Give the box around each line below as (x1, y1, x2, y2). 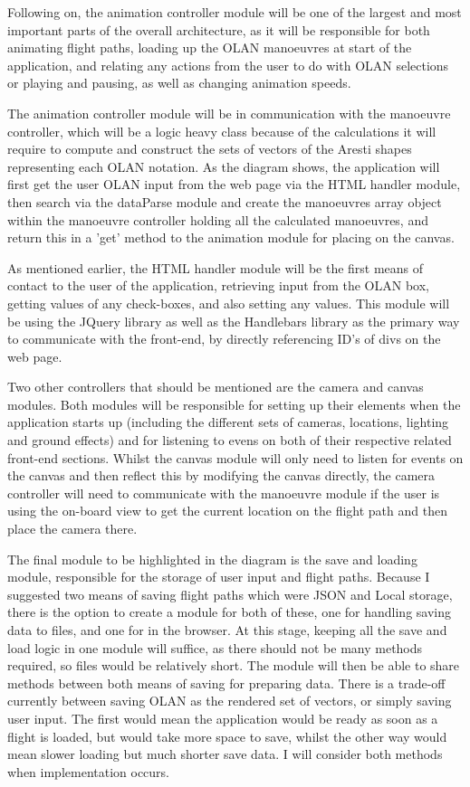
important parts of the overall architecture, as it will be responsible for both (7, 20, 430, 39)
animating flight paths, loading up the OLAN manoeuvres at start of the (7, 38, 412, 57)
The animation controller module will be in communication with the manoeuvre (7, 103, 451, 122)
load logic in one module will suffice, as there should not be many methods (7, 638, 423, 657)
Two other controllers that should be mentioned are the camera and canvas (7, 377, 424, 396)
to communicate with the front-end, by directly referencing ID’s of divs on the (7, 329, 441, 348)
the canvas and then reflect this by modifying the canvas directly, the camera (7, 466, 436, 485)
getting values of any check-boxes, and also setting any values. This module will (7, 293, 450, 312)
